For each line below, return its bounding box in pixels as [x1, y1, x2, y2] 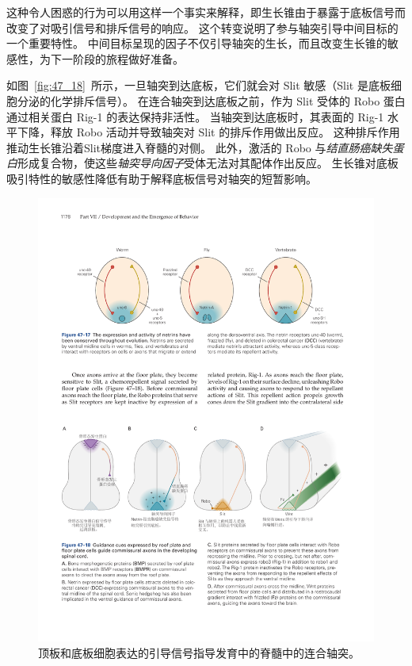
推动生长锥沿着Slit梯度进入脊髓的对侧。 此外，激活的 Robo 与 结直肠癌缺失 [6, 139, 393, 155]
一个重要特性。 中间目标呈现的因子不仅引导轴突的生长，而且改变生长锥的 [6, 35, 387, 52]
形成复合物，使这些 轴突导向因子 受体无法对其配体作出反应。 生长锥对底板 [17, 155, 399, 171]
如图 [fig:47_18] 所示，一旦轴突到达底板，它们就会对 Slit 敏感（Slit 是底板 [6, 77, 391, 94]
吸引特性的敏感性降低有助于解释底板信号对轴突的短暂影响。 [6, 170, 317, 186]
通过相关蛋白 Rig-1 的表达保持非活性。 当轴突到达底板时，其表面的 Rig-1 [6, 108, 384, 124]
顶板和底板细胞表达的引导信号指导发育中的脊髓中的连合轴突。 [38, 644, 360, 660]
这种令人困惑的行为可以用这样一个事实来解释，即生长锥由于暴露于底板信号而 [6, 4, 406, 20]
